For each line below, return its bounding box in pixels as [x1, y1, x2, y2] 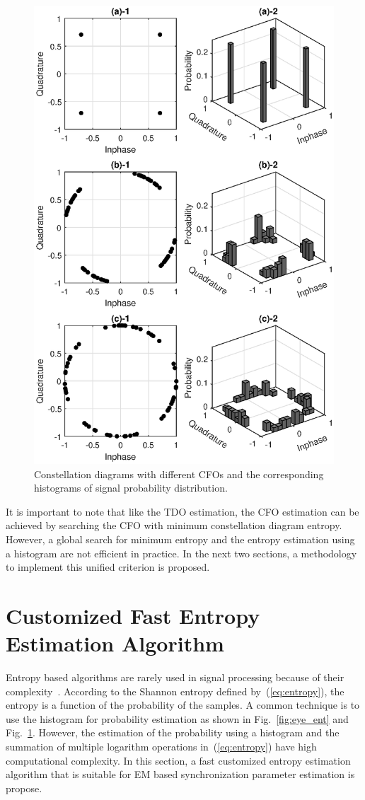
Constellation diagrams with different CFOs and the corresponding [34, 466, 324, 481]
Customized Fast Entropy [6, 601, 260, 630]
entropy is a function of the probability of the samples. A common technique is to [6, 697, 360, 712]
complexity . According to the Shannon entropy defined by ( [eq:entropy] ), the [6, 683, 344, 698]
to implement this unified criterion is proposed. [6, 560, 210, 574]
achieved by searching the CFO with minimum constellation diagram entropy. [6, 518, 342, 533]
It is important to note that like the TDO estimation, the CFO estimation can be [6, 504, 359, 518]
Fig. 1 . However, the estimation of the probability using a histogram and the [6, 725, 340, 740]
